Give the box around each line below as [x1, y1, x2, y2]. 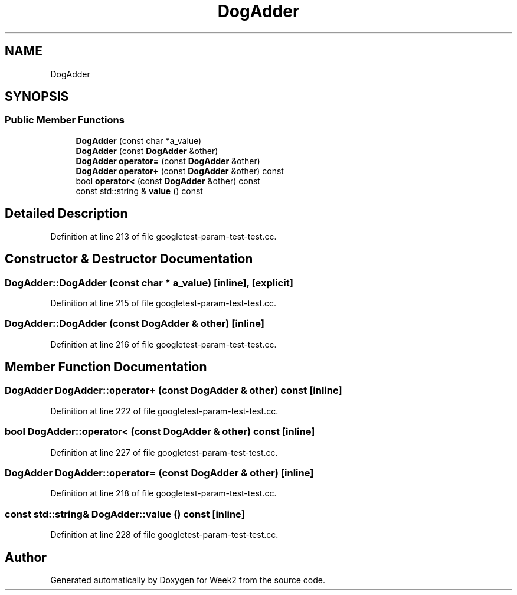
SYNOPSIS [5, 89, 69, 104]
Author [5, 550, 47, 565]
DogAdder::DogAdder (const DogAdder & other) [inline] [5, 318, 264, 330]
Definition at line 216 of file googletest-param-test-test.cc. [50, 339, 277, 349]
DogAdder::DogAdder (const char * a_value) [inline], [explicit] [5, 276, 293, 289]
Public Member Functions [5, 114, 125, 126]
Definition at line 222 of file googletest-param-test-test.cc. [50, 406, 279, 416]
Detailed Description [5, 206, 128, 221]
